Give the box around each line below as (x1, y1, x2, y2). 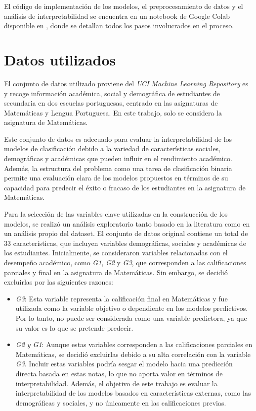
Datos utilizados (4, 49, 116, 69)
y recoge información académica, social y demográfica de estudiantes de (4, 88, 220, 98)
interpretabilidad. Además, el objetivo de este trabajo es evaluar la (15, 378, 217, 388)
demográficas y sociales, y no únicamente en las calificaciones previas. (15, 397, 226, 408)
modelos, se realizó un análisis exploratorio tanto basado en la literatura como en (4, 218, 250, 229)
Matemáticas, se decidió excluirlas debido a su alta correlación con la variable (15, 349, 251, 359)
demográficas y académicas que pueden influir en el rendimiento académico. (4, 153, 232, 164)
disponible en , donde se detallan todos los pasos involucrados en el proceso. (4, 20, 234, 31)
